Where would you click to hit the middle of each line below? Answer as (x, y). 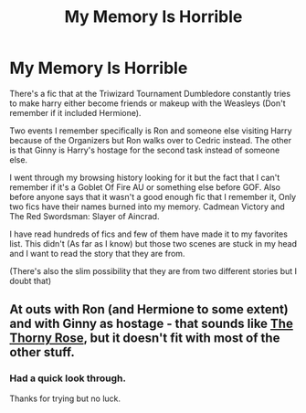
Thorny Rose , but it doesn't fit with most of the (145, 339)
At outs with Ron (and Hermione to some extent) (149, 309)
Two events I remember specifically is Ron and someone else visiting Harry (151, 131)
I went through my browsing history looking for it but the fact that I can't (145, 177)
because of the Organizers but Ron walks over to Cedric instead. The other (151, 140)
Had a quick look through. (68, 378)
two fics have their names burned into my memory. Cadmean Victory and (147, 206)
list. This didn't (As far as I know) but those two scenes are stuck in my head (153, 243)
